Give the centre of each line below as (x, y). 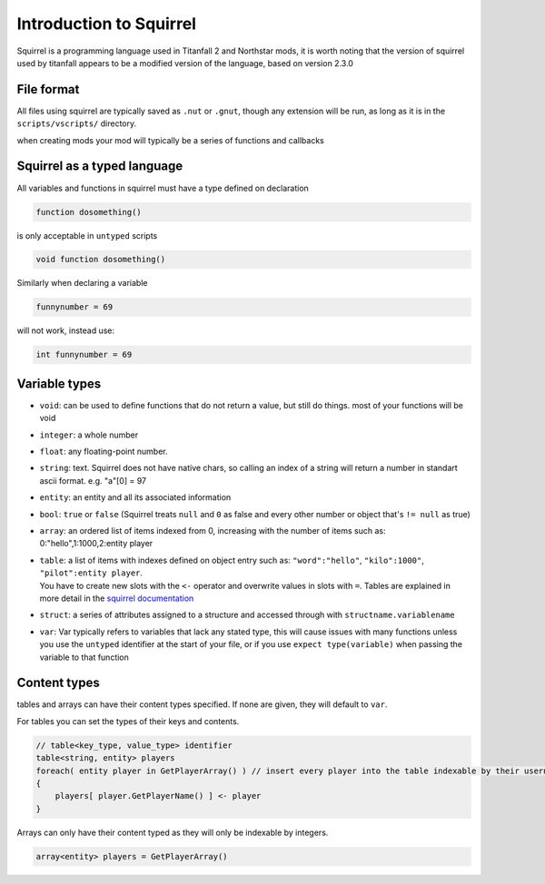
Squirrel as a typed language (100, 167)
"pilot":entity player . (91, 573)
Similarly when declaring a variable (82, 283)
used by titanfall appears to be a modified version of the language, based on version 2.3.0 (185, 63)
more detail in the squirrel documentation (117, 598)
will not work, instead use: (66, 330)
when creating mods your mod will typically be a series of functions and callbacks (170, 140)
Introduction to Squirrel (107, 24)
